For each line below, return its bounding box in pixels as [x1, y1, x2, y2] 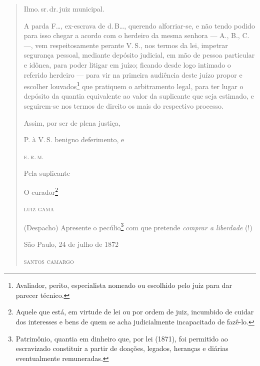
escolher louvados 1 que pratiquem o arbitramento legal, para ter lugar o [23, 80, 243, 91]
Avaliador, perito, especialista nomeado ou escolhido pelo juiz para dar [15, 280, 232, 290]
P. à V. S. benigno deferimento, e [23, 134, 124, 145]
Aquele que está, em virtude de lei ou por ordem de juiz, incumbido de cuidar [15, 306, 254, 317]
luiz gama [23, 203, 54, 214]
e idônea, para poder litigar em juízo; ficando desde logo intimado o [23, 59, 231, 70]
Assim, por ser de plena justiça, [23, 117, 120, 128]
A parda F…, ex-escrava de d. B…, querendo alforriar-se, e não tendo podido [23, 20, 255, 31]
